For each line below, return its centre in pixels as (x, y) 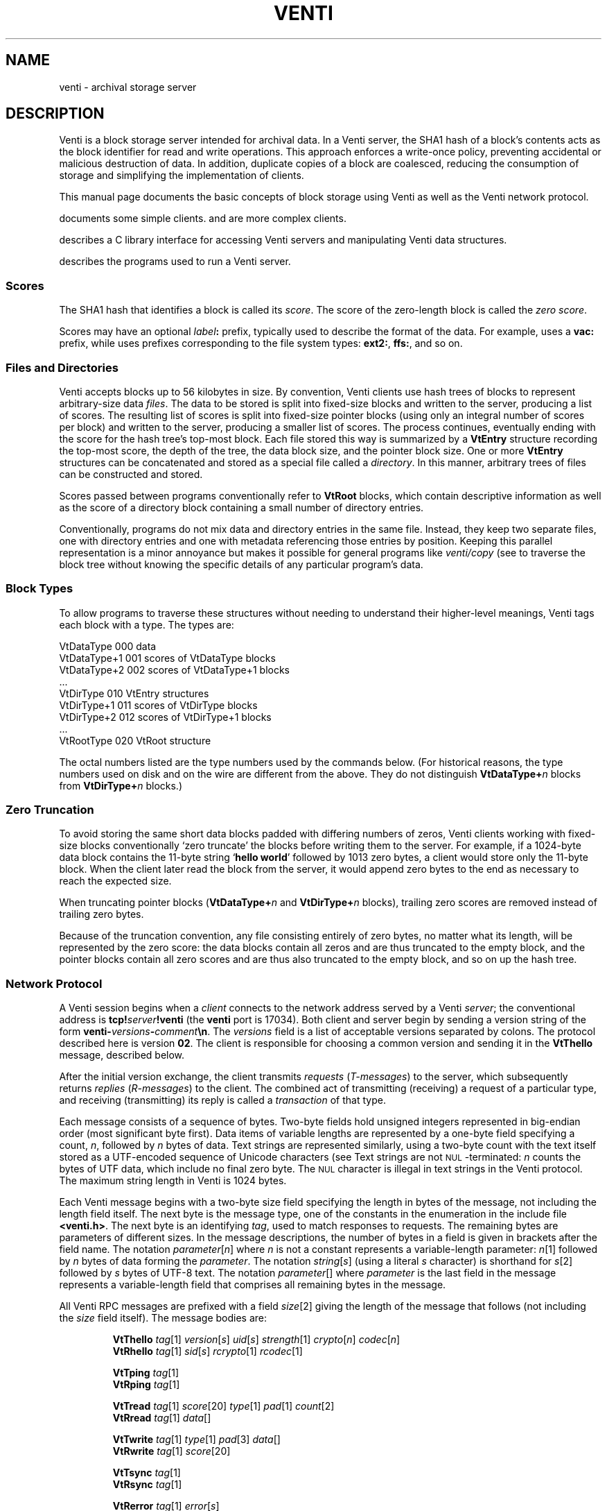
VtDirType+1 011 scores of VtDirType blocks (158, 705)
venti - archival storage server (128, 87)
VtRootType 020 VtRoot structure (135, 740)
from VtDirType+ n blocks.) (121, 785)
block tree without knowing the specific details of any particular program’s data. (241, 564)
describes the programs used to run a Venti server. (175, 262)
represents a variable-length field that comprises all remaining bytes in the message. (253, 1285)
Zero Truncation (50, 810)
